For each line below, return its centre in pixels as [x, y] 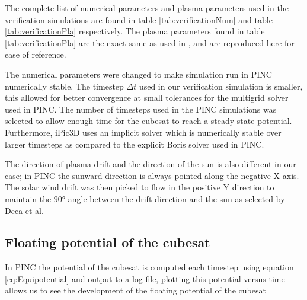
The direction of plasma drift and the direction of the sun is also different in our [151, 164]
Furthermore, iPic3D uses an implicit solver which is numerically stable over [143, 132]
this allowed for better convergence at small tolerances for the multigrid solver [147, 98]
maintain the [28, 198]
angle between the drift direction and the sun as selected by [176, 198]
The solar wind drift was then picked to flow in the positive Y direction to [140, 187]
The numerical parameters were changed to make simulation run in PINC [138, 74]
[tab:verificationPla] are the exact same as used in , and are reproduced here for [150, 42]
